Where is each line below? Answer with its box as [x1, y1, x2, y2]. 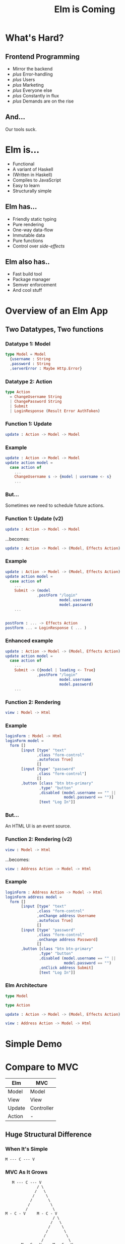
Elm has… [5, 202, 37, 211]
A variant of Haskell [12, 166, 53, 172]
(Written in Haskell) [12, 171, 53, 178]
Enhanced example [5, 637, 53, 644]
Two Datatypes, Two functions [5, 325, 104, 333]
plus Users [12, 77, 35, 82]
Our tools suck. [5, 126, 37, 132]
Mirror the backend [12, 66, 53, 72]
